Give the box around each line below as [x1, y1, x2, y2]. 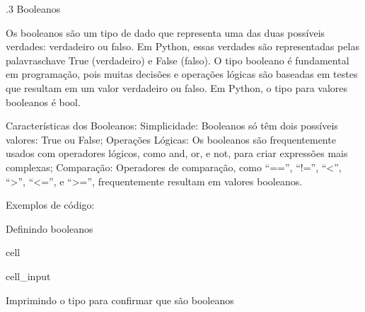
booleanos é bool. [6, 94, 81, 109]
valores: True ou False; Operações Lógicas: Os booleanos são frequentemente [6, 132, 336, 146]
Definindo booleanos [6, 221, 93, 236]
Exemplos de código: [6, 197, 95, 212]
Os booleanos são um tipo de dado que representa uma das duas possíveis [6, 25, 325, 40]
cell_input [6, 268, 51, 283]
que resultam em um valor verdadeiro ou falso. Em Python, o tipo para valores [6, 80, 348, 95]
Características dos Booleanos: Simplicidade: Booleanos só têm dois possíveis [6, 118, 338, 133]
